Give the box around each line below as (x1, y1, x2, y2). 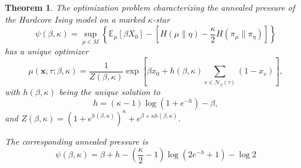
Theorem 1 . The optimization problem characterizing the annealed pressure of (5, 1, 295, 13)
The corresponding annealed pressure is (5, 135, 148, 147)
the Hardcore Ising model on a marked (5, 13, 145, 25)
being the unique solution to (59, 85, 161, 97)
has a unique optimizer (5, 45, 89, 57)
